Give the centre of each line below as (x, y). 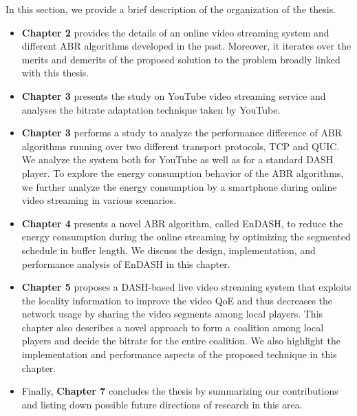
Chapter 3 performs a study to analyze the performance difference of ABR (182, 133)
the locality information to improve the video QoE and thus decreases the (177, 300)
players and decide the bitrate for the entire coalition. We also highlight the (181, 341)
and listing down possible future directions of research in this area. (162, 404)
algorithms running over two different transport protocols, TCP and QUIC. (181, 146)
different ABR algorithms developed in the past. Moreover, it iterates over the (186, 46)
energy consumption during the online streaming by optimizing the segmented (186, 237)
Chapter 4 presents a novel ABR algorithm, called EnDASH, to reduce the (182, 223)
